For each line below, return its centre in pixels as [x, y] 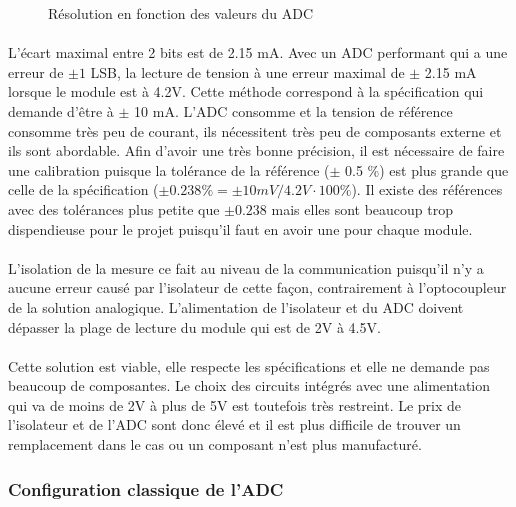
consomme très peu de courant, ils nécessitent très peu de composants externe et [255, 130]
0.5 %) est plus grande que [427, 169]
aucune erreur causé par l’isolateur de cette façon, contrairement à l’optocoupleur [257, 287]
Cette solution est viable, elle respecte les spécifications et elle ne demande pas [249, 365]
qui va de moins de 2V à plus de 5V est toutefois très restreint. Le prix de [235, 404]
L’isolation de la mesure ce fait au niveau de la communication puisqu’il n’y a [246, 267]
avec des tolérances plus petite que [114, 208]
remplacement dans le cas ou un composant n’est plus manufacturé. [215, 444]
